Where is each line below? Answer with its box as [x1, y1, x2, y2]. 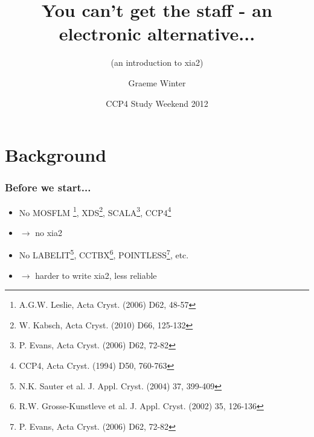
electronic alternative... [59, 21, 255, 46]
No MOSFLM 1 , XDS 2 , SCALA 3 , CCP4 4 [19, 204, 171, 218]
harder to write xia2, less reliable [35, 269, 157, 281]
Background [5, 142, 107, 167]
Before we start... [5, 180, 91, 195]
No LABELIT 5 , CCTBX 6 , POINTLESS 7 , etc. [19, 247, 189, 261]
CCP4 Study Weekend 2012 [106, 97, 208, 109]
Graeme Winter [128, 76, 186, 89]
